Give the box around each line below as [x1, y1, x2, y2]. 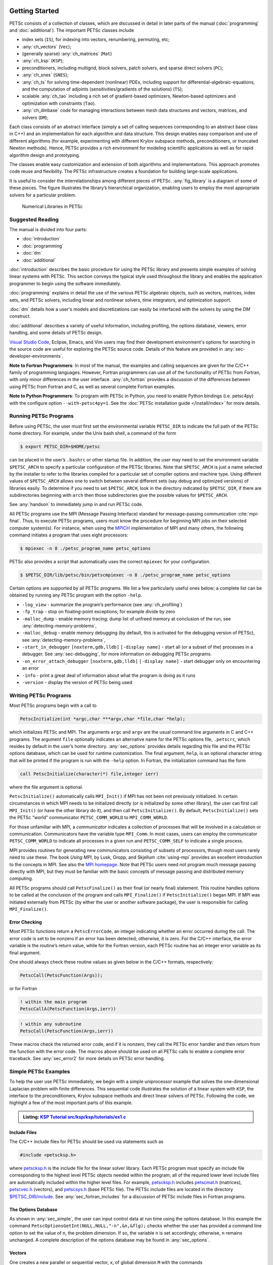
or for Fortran [9, 985, 37, 991]
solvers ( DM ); [22, 114, 49, 120]
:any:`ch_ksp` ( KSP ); [22, 58, 64, 64]
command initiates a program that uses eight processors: [9, 532, 128, 538]
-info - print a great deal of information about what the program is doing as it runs [22, 672, 196, 678]
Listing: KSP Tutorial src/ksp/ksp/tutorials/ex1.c [23, 1114, 126, 1120]
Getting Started [9, 7, 59, 15]
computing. [9, 875, 33, 881]
